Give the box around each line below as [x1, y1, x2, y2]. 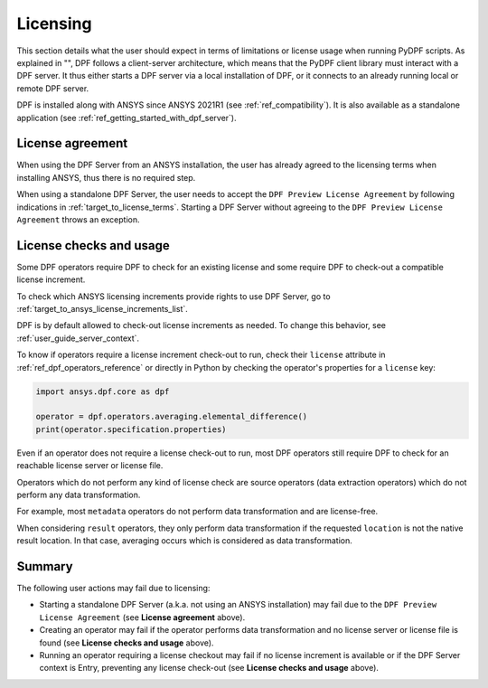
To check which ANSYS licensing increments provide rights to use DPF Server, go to [16, 290, 331, 302]
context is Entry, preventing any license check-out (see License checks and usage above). [39, 663, 380, 674]
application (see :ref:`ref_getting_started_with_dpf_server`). [16, 112, 237, 123]
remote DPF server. [16, 82, 89, 94]
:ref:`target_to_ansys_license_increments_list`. [16, 304, 189, 315]
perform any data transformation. [16, 489, 141, 500]
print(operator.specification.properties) [35, 424, 227, 434]
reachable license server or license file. [16, 460, 164, 471]
